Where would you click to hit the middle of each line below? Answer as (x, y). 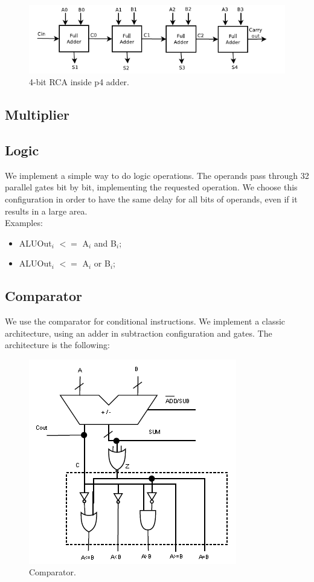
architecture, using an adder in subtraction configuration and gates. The (139, 333)
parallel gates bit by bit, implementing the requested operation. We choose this (151, 187)
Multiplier (37, 115)
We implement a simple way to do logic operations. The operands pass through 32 (157, 175)
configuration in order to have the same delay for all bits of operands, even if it (151, 199)
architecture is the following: (57, 345)
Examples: (24, 223)
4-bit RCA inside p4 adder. (79, 82)
